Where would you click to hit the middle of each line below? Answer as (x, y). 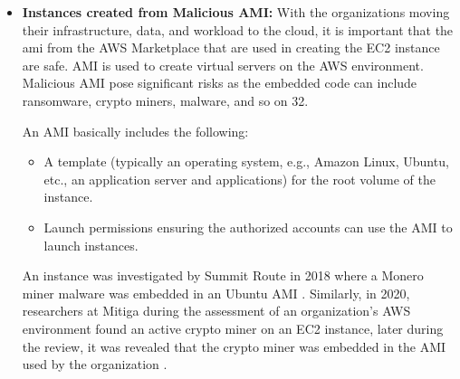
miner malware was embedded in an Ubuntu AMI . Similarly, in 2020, (216, 293)
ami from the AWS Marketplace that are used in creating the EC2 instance (231, 47)
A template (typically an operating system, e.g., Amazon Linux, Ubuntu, (246, 161)
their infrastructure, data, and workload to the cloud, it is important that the (238, 29)
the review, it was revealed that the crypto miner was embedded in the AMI (234, 346)
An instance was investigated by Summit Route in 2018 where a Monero (223, 275)
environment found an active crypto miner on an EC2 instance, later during (233, 328)
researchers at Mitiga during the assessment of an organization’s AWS (216, 311)
